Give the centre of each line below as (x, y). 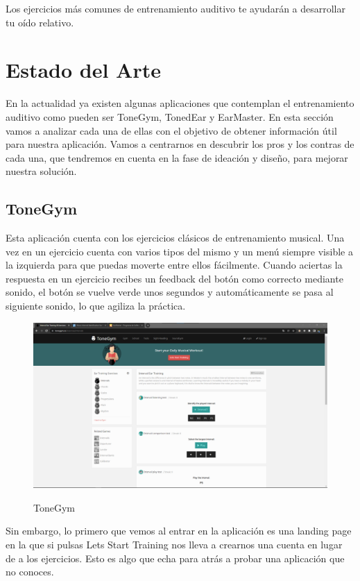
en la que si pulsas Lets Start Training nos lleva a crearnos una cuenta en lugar (174, 544)
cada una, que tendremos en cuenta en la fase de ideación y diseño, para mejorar (177, 157)
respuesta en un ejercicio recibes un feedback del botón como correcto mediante (174, 278)
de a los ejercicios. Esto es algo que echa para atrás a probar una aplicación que (175, 558)
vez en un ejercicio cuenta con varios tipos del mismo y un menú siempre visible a (179, 251)
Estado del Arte (83, 70)
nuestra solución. (41, 171)
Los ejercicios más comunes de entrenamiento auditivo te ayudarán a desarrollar (175, 8)
